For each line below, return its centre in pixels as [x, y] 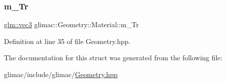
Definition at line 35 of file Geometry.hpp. [67, 41]
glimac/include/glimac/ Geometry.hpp [61, 74]
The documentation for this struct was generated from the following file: [113, 58]
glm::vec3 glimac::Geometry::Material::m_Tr [72, 24]
